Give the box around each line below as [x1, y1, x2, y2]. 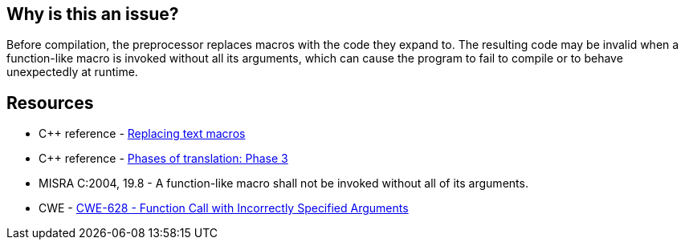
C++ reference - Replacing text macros [39, 127, 246, 141]
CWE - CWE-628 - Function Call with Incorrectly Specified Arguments [39, 201, 409, 216]
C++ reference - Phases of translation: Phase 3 [39, 151, 288, 166]
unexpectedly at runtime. [6, 65, 138, 79]
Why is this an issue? [6, 4, 179, 24]
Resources [6, 92, 94, 113]
